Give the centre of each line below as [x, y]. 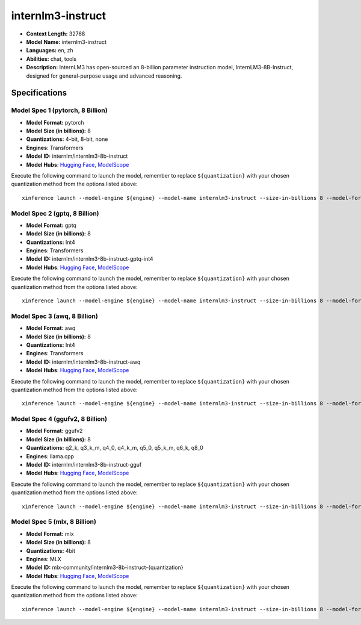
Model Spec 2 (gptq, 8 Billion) [55, 213]
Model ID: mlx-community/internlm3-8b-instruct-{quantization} [105, 567]
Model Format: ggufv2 [54, 431]
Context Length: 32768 [56, 34]
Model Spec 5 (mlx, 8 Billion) [54, 522]
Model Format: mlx [50, 533]
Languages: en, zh [50, 51]
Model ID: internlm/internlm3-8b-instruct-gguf [84, 465]
